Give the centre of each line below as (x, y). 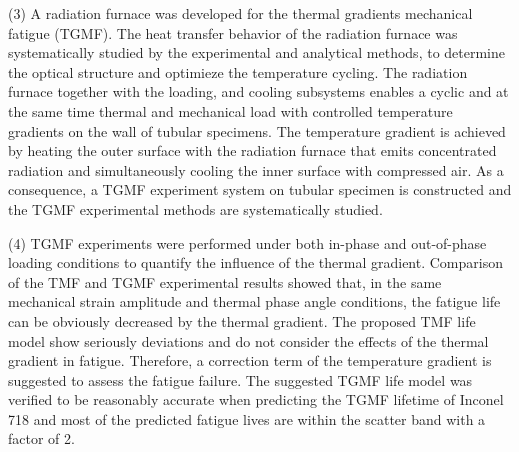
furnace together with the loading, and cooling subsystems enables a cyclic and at (258, 91)
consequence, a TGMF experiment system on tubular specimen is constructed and (260, 189)
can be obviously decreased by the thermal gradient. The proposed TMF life (242, 320)
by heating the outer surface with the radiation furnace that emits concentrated (252, 150)
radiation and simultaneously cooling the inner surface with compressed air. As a (256, 169)
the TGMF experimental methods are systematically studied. (195, 208)
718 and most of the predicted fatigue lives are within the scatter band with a (247, 418)
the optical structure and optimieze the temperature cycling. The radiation (238, 71)
